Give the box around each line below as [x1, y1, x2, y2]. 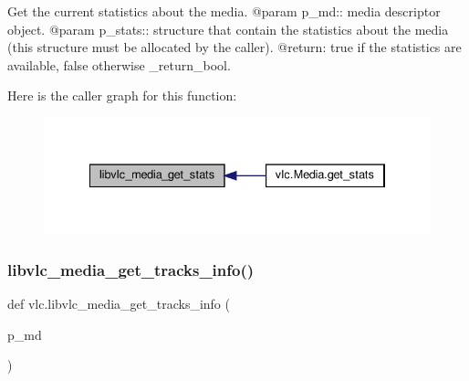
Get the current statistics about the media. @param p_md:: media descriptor [7, 2, 441, 20]
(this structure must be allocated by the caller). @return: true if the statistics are [7, 37, 462, 57]
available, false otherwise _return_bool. [7, 55, 231, 74]
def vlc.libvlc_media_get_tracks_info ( [7, 294, 230, 313]
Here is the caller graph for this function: [7, 86, 237, 105]
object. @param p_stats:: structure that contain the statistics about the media [7, 19, 449, 38]
